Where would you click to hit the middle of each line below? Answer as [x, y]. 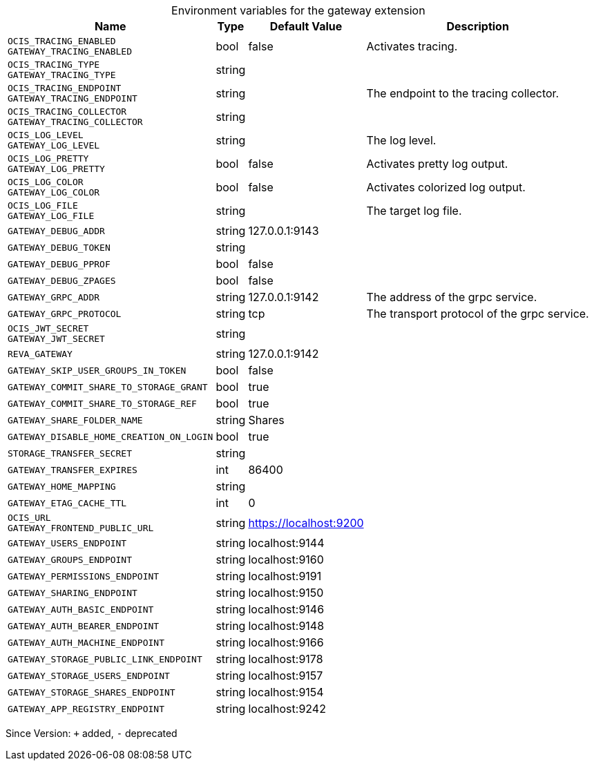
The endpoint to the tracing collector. [463, 93]
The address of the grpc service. [452, 297]
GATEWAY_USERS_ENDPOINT [67, 543]
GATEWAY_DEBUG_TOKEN [59, 247]
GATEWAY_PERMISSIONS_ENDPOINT [84, 576]
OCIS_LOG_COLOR [46, 182]
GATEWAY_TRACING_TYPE [62, 75]
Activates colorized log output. [446, 187]
